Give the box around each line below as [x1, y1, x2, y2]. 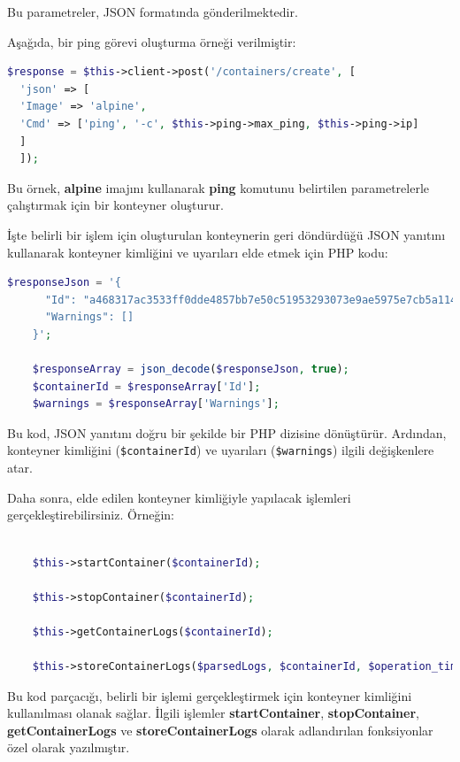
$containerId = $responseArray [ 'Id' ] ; [32, 380, 261, 393]
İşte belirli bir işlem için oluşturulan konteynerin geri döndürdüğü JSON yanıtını [7, 225, 446, 243]
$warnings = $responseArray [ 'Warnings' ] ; [32, 397, 280, 411]
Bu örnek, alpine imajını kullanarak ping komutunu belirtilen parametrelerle [7, 178, 430, 196]
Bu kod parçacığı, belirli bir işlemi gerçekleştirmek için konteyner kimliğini [7, 686, 412, 704]
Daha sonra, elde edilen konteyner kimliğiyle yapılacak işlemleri [7, 488, 351, 506]
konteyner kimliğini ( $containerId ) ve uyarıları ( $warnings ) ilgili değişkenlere [7, 441, 434, 459]
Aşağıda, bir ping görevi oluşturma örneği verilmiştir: [7, 32, 296, 50]
